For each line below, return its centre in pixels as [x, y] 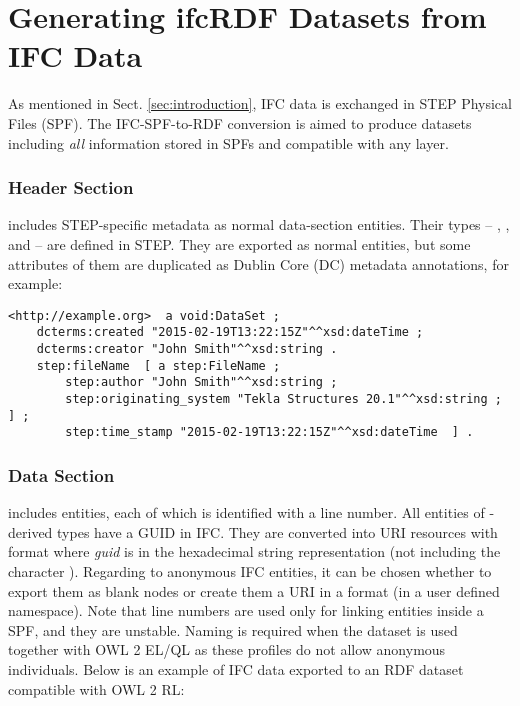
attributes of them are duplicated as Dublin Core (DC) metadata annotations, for [258, 263]
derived [30, 531]
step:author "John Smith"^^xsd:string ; [201, 382]
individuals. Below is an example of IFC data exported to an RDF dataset [236, 668]
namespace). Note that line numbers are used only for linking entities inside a [246, 610]
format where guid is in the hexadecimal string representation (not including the [254, 551]
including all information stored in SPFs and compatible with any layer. [228, 142]
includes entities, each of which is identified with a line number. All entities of [246, 512]
